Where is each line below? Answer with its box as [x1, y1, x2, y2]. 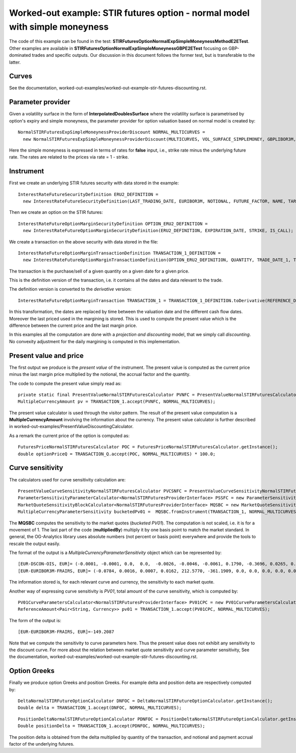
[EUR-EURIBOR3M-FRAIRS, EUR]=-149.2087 [18, 629, 114, 634]
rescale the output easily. [9, 541, 61, 547]
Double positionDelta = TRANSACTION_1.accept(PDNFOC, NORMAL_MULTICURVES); [18, 723, 205, 729]
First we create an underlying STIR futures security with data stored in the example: [9, 180, 179, 186]
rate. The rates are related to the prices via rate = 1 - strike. [9, 154, 129, 160]
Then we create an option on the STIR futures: [9, 209, 103, 215]
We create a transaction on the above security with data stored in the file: [9, 238, 158, 244]
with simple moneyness [9, 21, 109, 32]
